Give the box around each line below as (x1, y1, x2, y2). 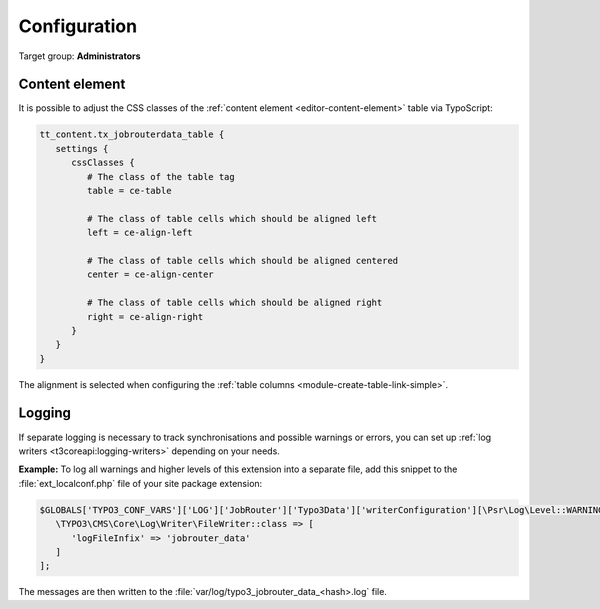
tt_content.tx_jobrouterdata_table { (39, 129, 225, 140)
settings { (55, 143, 109, 154)
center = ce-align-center (86, 269, 214, 280)
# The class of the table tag (86, 171, 235, 182)
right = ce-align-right (86, 311, 204, 322)
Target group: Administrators (18, 50, 141, 62)
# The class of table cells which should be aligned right (86, 297, 383, 309)
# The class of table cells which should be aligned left (86, 213, 378, 224)
